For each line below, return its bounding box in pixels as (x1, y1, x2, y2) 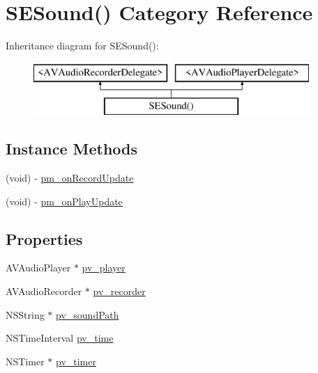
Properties (6, 228, 83, 249)
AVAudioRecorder (6, 284, 82, 299)
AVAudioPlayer (6, 260, 71, 275)
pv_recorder (93, 284, 146, 299)
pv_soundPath (56, 307, 119, 322)
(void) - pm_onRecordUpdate (6, 170, 134, 185)
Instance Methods (6, 138, 137, 159)
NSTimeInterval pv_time (6, 331, 114, 345)
